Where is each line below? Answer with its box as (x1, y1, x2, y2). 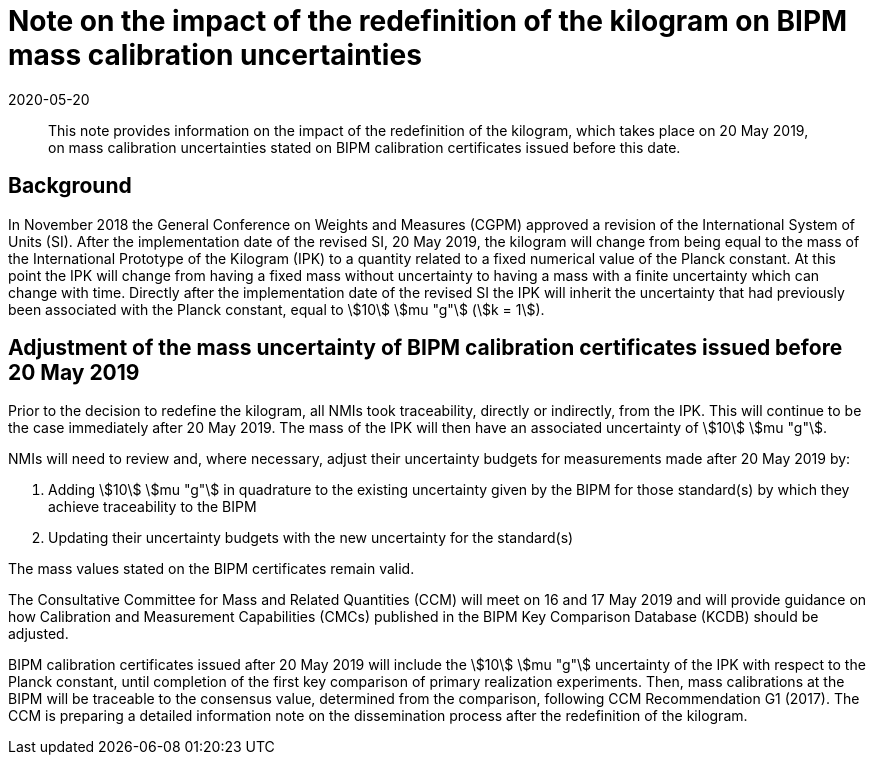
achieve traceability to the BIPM (48, 498, 257, 516)
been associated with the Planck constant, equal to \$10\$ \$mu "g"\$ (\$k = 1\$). (8, 300, 545, 318)
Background (8, 173, 132, 199)
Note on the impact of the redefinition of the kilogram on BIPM (8, 4, 848, 38)
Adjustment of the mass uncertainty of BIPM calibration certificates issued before (8, 335, 843, 361)
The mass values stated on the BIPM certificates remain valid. (8, 560, 415, 578)
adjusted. (8, 625, 69, 643)
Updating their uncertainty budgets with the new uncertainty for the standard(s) (48, 529, 574, 547)
